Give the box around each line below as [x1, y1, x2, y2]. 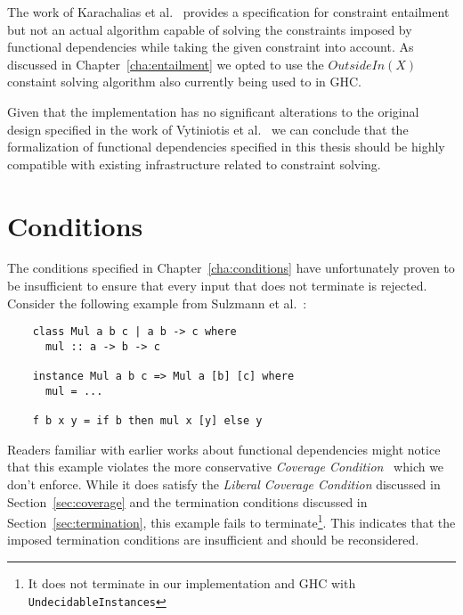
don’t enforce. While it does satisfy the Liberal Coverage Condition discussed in [7, 475, 441, 494]
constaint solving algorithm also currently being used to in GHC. [7, 72, 361, 91]
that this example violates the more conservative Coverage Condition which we [7, 457, 444, 476]
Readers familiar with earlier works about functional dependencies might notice [7, 439, 441, 458]
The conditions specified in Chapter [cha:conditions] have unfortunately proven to [7, 258, 455, 277]
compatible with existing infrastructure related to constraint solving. [7, 154, 381, 173]
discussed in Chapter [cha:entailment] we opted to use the [7, 54, 324, 73]
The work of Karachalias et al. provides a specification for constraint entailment [7, 3, 450, 20]
